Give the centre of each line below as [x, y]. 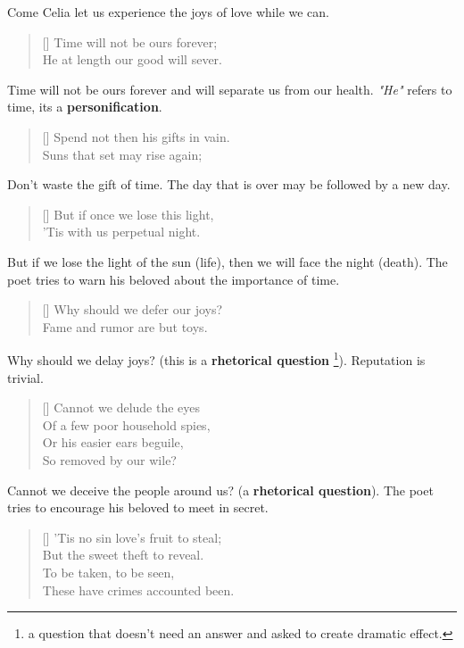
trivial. [25, 377]
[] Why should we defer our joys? [133, 309]
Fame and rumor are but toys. [125, 326]
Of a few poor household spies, [126, 424]
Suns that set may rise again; [122, 154]
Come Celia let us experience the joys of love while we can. [169, 12]
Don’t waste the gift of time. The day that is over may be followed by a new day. [229, 184]
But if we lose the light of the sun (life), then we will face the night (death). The [228, 261]
